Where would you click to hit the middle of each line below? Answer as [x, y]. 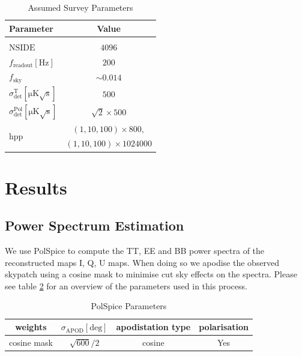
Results [36, 187]
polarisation [224, 327]
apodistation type [153, 327]
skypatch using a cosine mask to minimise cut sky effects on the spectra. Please [151, 274]
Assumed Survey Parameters [80, 7]
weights [31, 327]
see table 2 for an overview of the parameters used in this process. [126, 285]
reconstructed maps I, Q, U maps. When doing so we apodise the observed [142, 262]
